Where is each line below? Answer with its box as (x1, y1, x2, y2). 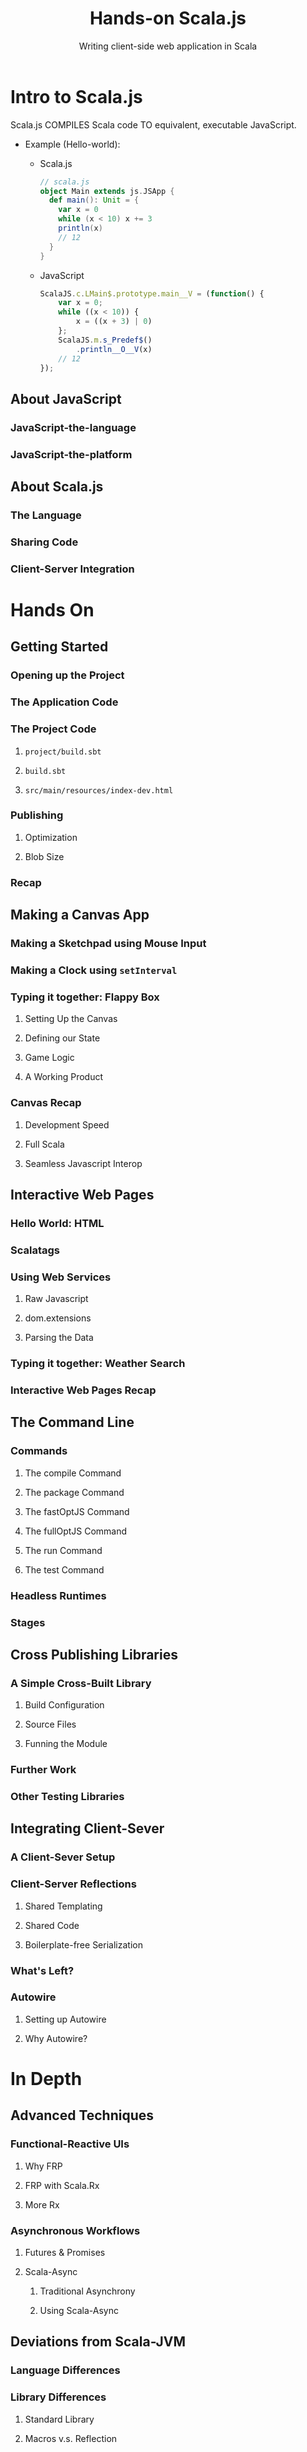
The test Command (24, 1563, 105, 1576)
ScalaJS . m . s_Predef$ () (58, 335, 153, 345)
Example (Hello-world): (24, 138, 121, 150)
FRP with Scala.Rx (24, 2179, 100, 2191)
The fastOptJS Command (24, 1505, 130, 1517)
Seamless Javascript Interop (24, 1157, 143, 1169)
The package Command (24, 1486, 125, 1498)
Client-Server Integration (10, 562, 135, 576)
